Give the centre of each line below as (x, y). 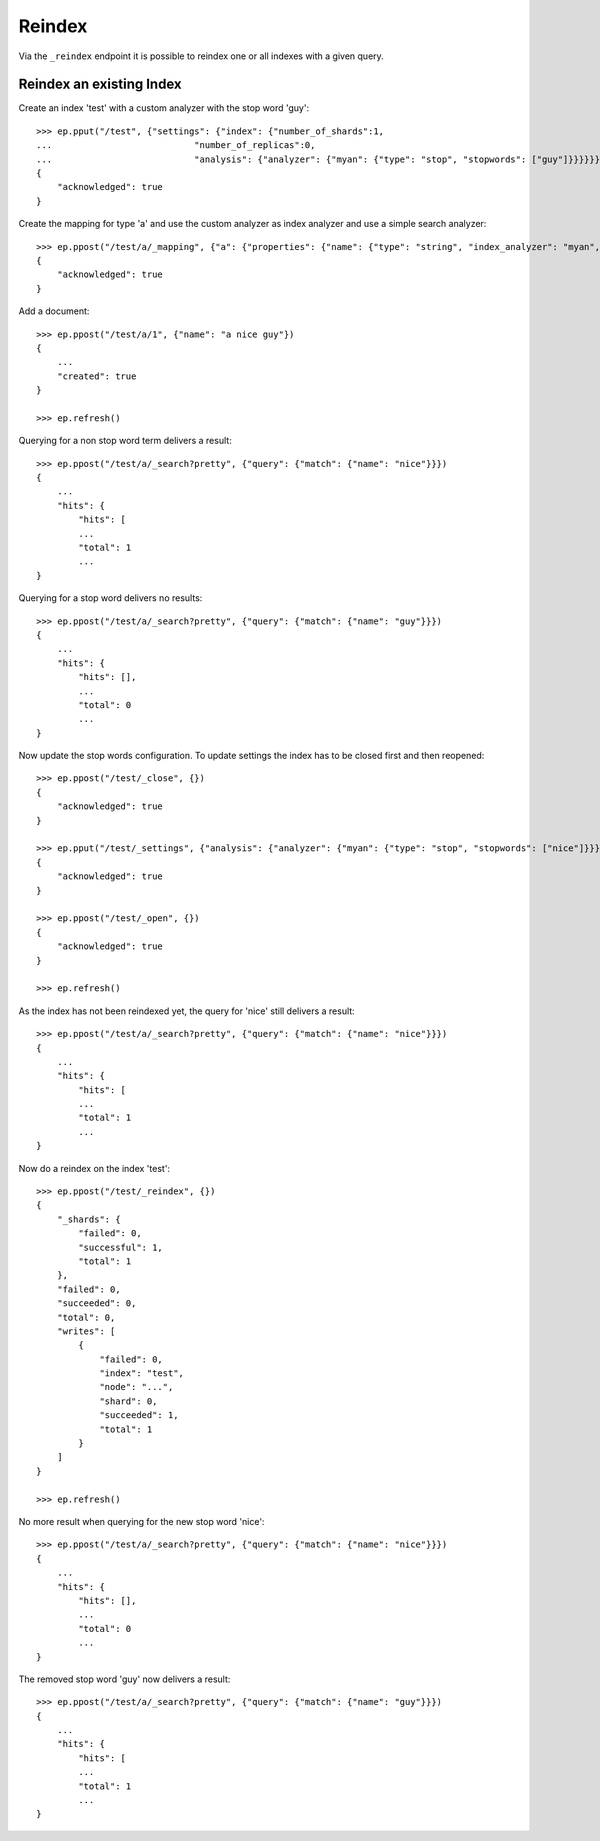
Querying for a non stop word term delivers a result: (125, 441)
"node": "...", (136, 1387)
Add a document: (54, 311)
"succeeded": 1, (139, 1415)
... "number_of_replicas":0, (176, 145)
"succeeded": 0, (96, 1303)
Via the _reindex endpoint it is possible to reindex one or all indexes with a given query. (201, 56)
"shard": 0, (128, 1401)
